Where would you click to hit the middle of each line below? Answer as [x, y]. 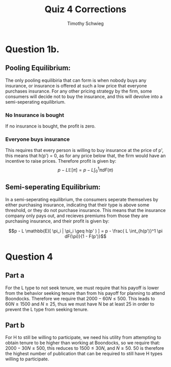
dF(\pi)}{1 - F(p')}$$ [85, 236]
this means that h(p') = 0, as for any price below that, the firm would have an [85, 156]
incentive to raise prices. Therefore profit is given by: [61, 161]
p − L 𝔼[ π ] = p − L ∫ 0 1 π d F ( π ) [85, 170]
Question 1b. [32, 49]
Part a [15, 276]
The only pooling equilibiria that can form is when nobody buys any [76, 80]
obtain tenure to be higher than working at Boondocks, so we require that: [83, 343]
